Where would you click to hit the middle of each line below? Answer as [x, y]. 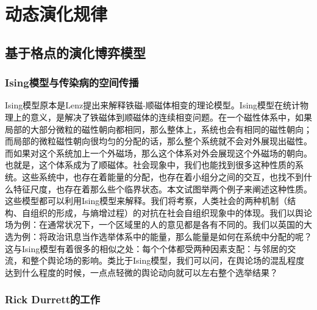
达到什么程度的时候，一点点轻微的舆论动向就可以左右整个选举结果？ [141, 272]
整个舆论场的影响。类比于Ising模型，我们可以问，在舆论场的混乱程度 [167, 260]
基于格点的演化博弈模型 [75, 52]
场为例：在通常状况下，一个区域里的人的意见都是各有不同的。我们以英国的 [154, 224]
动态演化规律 [56, 14]
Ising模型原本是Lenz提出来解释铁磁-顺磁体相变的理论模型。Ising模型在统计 [153, 105]
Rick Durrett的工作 [53, 299]
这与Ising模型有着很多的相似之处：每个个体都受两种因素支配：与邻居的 [146, 248]
